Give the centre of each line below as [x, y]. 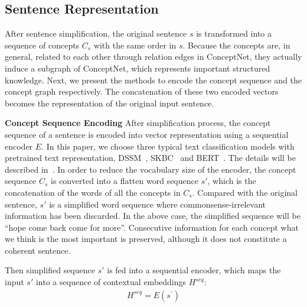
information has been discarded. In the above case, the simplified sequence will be [153, 216]
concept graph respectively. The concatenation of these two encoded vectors [142, 91]
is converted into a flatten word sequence [125, 181]
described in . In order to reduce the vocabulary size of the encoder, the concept [151, 169]
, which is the [232, 181]
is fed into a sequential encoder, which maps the [194, 270]
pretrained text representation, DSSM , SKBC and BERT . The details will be [150, 158]
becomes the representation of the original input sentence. [110, 103]
